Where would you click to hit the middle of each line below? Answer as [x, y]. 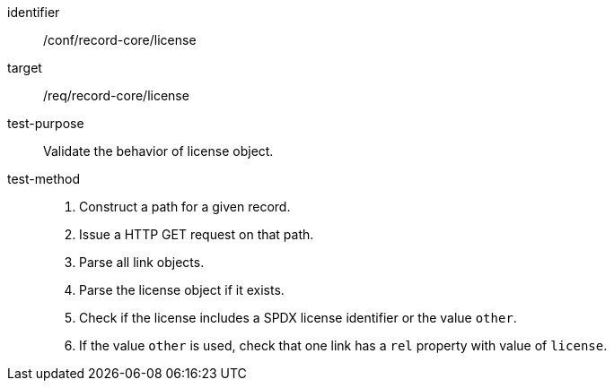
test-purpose [46, 123]
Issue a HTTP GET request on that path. [197, 234]
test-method [44, 179]
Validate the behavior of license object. [158, 151]
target [25, 68]
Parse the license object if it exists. [182, 290]
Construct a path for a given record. [185, 207]
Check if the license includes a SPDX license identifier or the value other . [298, 318]
